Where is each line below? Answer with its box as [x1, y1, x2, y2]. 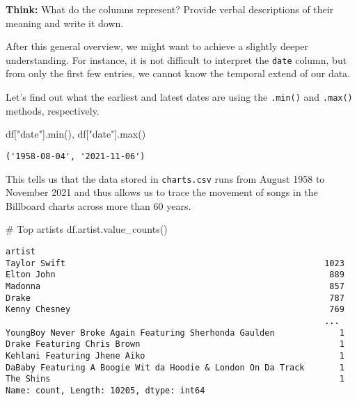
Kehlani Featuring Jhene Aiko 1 [6, 350, 344, 361]
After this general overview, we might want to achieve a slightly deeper [6, 39, 309, 54]
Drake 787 [6, 293, 344, 303]
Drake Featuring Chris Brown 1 [6, 339, 344, 350]
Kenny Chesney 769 [6, 304, 344, 315]
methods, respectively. [6, 103, 100, 117]
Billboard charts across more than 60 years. [6, 198, 191, 213]
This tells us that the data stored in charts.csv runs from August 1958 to [6, 171, 325, 186]
